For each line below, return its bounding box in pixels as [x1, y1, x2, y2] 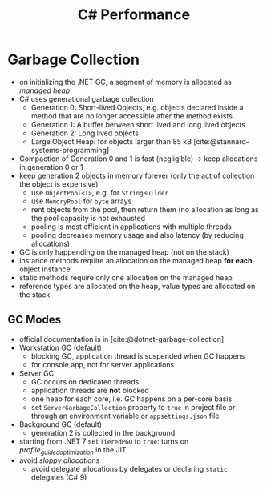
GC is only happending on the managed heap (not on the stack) [18, 247, 230, 257]
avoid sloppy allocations [18, 455, 100, 465]
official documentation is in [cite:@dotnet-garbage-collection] [18, 334, 225, 343]
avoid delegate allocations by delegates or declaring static [30, 464, 228, 473]
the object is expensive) [18, 179, 99, 189]
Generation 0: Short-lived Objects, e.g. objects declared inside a [30, 102, 244, 112]
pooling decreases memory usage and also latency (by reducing [30, 230, 244, 239]
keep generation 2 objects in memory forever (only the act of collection [18, 171, 255, 180]
